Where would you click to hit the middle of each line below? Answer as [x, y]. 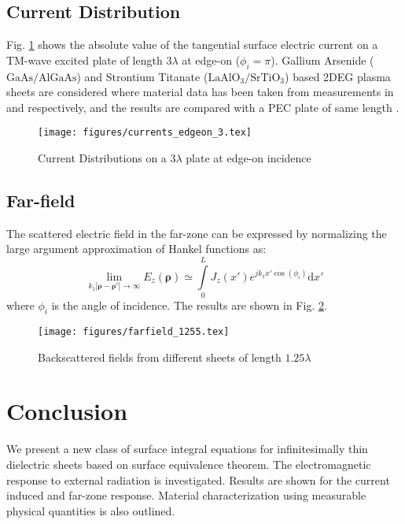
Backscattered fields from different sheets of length [160, 357]
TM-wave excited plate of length [85, 59]
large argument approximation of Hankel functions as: [136, 249]
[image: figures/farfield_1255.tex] [134, 331]
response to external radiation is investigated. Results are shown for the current [198, 479]
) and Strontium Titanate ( [142, 76]
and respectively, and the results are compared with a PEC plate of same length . [203, 107]
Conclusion [67, 411]
